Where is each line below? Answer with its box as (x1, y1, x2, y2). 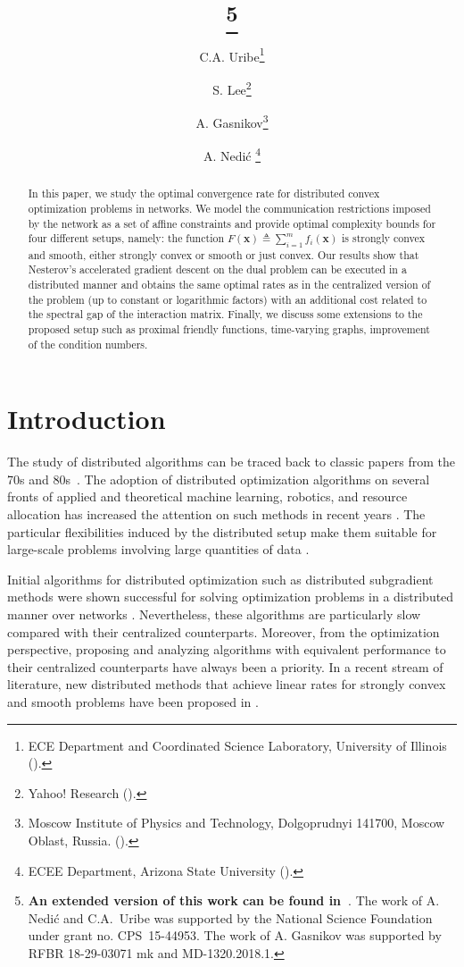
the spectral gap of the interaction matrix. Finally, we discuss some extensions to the (28, 307, 423, 322)
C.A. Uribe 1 (199, 44, 265, 65)
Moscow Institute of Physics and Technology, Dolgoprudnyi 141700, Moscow (28, 813, 445, 832)
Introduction (7, 400, 166, 437)
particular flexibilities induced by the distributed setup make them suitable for (7, 522, 437, 541)
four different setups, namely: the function (28, 231, 225, 246)
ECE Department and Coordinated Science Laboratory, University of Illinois (28, 736, 447, 754)
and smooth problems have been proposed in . (7, 692, 259, 711)
